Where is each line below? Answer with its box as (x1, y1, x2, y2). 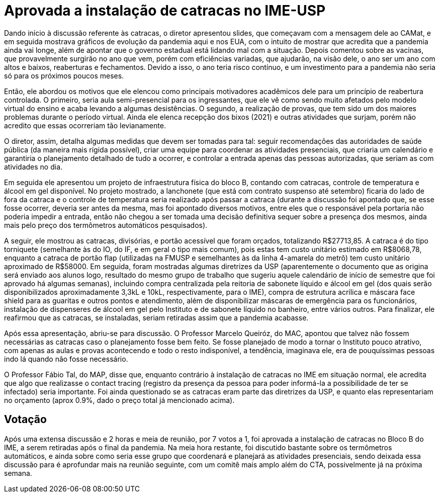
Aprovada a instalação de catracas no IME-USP (4, 2, 326, 19)
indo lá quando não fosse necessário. (4, 354, 128, 363)
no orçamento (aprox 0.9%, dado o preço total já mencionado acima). (4, 395, 235, 404)
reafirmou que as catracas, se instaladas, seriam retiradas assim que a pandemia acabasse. (4, 313, 309, 322)
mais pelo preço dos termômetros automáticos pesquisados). (4, 220, 208, 229)
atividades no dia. (4, 162, 63, 171)
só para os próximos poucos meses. (4, 71, 124, 80)
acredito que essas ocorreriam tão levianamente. (4, 121, 166, 130)
